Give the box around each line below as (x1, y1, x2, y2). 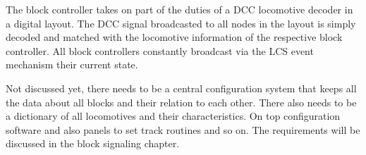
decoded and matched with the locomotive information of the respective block (6, 30, 343, 44)
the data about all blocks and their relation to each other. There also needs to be (6, 94, 357, 109)
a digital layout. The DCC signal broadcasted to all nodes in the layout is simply (6, 15, 356, 30)
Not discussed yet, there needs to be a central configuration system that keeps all (6, 80, 357, 95)
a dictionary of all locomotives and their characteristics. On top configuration (6, 108, 341, 123)
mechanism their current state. (6, 57, 138, 72)
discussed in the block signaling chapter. (6, 136, 180, 151)
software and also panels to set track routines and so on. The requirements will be (6, 122, 360, 137)
